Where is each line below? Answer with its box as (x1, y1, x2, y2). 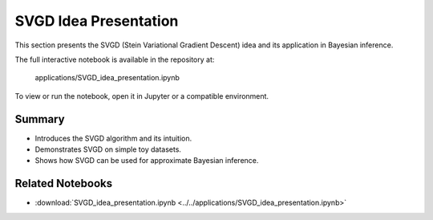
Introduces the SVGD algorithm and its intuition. (34, 133, 192, 143)
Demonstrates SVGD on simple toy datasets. (34, 145, 182, 154)
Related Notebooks (14, 177, 112, 190)
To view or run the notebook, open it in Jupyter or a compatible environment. (14, 91, 269, 100)
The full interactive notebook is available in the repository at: (14, 55, 215, 64)
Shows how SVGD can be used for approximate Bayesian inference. (34, 156, 259, 165)
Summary (14, 112, 65, 126)
